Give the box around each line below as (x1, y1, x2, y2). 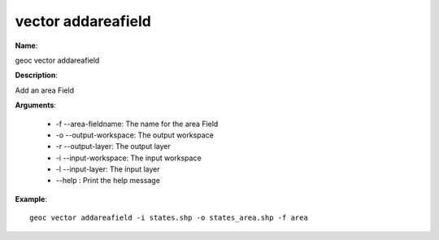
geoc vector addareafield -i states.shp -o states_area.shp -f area (29, 213, 308, 223)
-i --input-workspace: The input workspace (55, 153, 202, 163)
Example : (15, 194, 48, 203)
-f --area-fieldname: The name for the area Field (55, 119, 219, 129)
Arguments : (15, 100, 57, 110)
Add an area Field (15, 85, 75, 95)
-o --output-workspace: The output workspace (55, 130, 215, 140)
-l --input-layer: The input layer (55, 164, 160, 174)
